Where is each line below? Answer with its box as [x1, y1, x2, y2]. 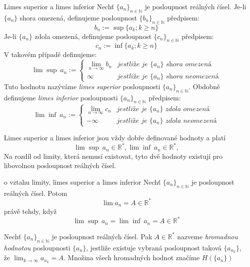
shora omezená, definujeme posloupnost [19, 12, 137, 22]
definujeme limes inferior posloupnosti [4, 92, 118, 102]
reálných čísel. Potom [4, 188, 68, 198]
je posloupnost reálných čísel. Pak [52, 231, 152, 241]
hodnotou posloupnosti [4, 242, 71, 252]
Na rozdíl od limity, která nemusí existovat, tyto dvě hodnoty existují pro [4, 151, 223, 161]
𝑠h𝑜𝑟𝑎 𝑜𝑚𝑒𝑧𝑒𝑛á [166, 61, 212, 68]
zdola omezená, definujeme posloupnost [35, 31, 152, 41]
